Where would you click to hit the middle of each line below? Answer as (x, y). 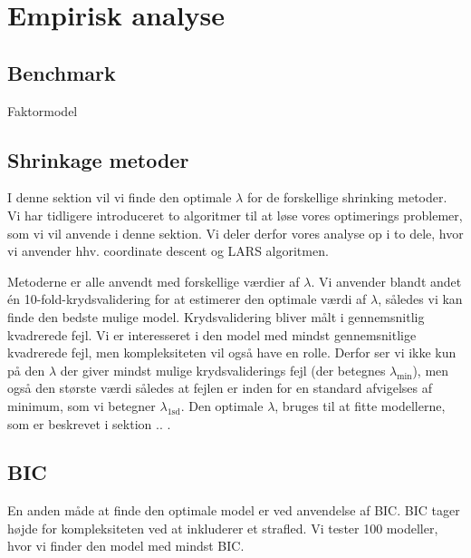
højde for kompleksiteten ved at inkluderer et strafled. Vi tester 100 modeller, (223, 528)
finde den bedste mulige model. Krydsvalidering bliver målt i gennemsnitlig (216, 316)
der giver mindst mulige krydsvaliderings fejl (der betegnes (223, 370)
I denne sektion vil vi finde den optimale (120, 197)
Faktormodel (43, 110)
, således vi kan (420, 299)
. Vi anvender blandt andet (386, 281)
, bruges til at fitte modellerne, (360, 405)
